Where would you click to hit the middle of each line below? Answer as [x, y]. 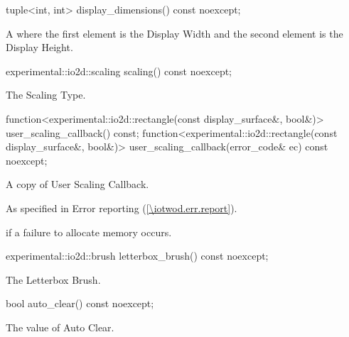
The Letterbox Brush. [53, 279]
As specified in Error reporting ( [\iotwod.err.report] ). [122, 208]
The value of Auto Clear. [60, 327]
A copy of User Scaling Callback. [77, 184]
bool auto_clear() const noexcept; [80, 303]
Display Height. [39, 47]
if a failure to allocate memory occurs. [89, 232]
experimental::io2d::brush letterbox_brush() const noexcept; [137, 256]
